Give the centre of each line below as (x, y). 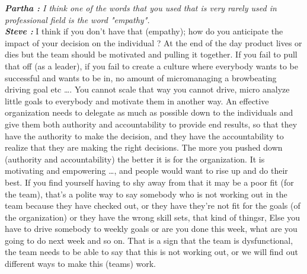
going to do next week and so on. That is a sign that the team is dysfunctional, (149, 240)
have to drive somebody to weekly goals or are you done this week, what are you (151, 229)
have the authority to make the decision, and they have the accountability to (144, 136)
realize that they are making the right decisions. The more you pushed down (144, 147)
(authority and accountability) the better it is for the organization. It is (135, 159)
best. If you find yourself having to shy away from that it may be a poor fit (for (149, 182)
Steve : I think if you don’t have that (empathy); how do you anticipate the (144, 31)
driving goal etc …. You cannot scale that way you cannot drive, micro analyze (147, 89)
